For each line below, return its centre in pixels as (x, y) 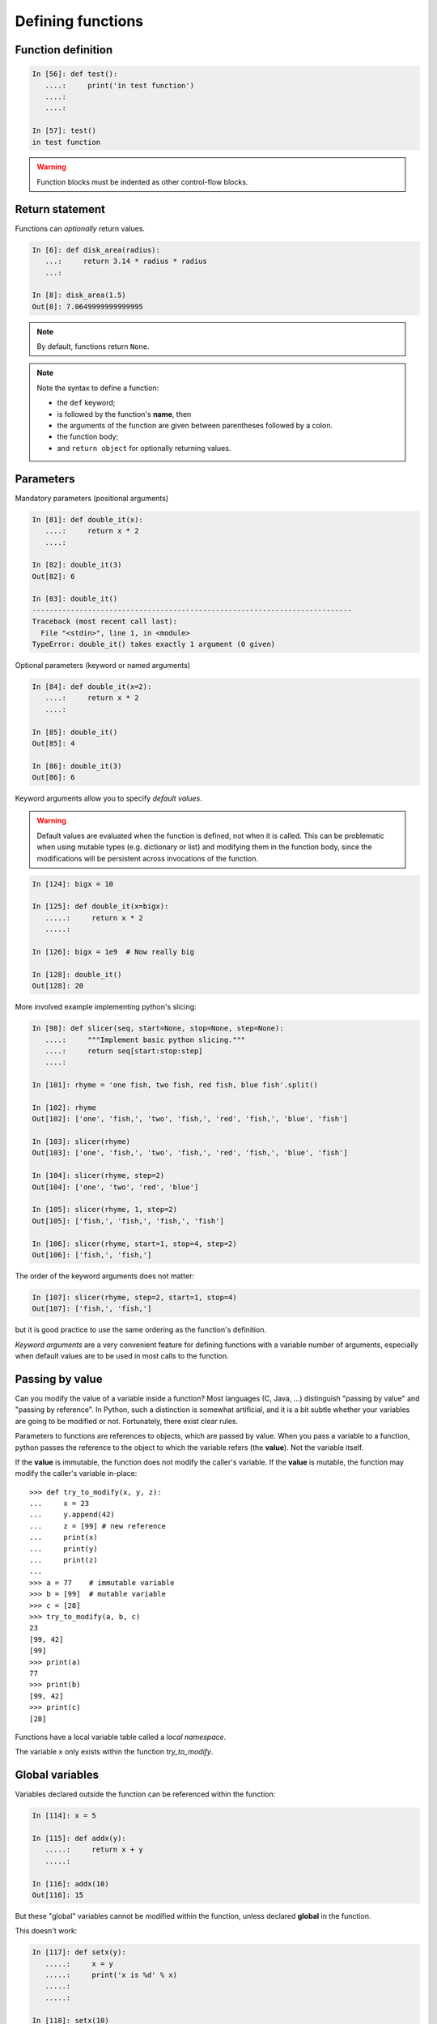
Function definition (64, 50)
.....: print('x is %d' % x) (111, 1975)
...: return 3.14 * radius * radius (126, 262)
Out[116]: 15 (58, 1895)
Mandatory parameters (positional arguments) (92, 498)
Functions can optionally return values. (80, 228)
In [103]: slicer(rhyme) (81, 1142)
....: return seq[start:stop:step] (124, 1051)
